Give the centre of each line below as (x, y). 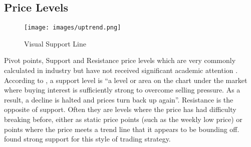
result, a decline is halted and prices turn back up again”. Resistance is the (119, 99)
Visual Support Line (55, 43)
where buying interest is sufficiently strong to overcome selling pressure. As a (122, 90)
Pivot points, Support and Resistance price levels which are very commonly (120, 60)
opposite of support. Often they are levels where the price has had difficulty (120, 109)
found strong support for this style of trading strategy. (87, 139)
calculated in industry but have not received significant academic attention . (121, 70)
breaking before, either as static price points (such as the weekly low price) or (123, 119)
